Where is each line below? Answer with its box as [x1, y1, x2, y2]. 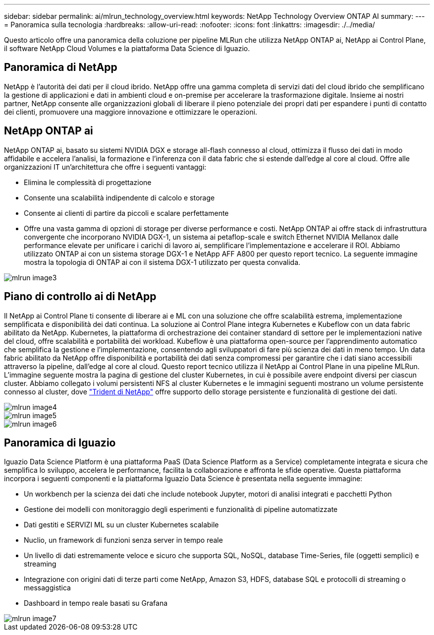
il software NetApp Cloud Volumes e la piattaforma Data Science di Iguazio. [4, 44, 250, 53]
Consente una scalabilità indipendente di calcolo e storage [24, 193, 215, 202]
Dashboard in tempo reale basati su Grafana [24, 599, 168, 608]
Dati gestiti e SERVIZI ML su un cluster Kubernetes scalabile [24, 520, 219, 529]
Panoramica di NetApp [4, 61, 117, 74]
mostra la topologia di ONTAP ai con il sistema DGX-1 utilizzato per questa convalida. [24, 257, 301, 266]
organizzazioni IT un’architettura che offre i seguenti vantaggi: [4, 162, 207, 171]
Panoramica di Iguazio [4, 436, 116, 449]
